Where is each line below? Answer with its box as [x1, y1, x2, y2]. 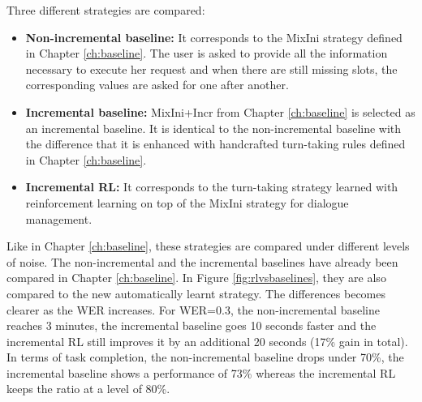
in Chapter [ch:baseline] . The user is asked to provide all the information [25, 45, 388, 62]
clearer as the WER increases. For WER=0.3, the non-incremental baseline [6, 301, 380, 318]
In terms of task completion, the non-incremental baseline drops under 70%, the [6, 349, 404, 366]
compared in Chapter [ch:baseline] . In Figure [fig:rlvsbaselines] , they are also [6, 269, 386, 286]
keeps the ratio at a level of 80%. [6, 380, 170, 397]
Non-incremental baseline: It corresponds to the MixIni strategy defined [25, 28, 403, 45]
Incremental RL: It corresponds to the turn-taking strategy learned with [25, 178, 398, 195]
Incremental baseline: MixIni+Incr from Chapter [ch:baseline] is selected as [25, 103, 416, 120]
